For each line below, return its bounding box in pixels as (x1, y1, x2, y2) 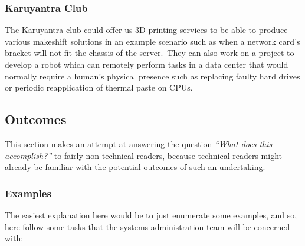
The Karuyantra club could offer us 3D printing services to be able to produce (5, 24, 288, 36)
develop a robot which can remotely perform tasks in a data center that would (5, 58, 288, 70)
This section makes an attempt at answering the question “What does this (5, 137, 273, 149)
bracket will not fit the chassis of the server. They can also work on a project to (5, 46, 294, 59)
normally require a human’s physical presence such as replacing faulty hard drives (5, 69, 300, 82)
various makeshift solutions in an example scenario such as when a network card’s (5, 35, 300, 47)
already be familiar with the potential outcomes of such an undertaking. (5, 161, 265, 173)
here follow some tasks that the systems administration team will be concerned (5, 220, 290, 232)
